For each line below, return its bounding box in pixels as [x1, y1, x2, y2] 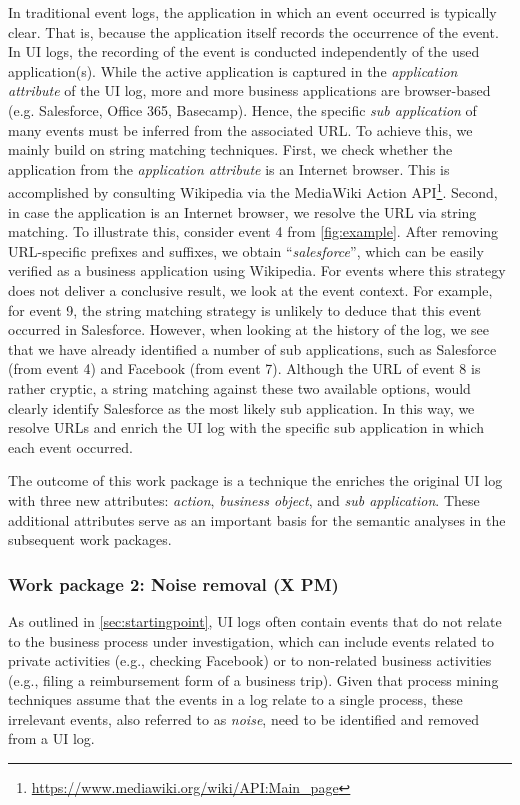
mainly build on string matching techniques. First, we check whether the [8, 139, 453, 160]
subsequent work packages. [8, 529, 172, 550]
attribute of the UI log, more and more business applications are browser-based [8, 80, 491, 101]
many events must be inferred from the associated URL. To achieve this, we [8, 119, 473, 140]
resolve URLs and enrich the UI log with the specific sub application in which [8, 417, 484, 438]
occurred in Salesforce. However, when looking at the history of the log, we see [8, 319, 490, 340]
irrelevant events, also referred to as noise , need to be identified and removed [8, 708, 479, 729]
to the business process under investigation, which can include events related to [8, 630, 494, 651]
